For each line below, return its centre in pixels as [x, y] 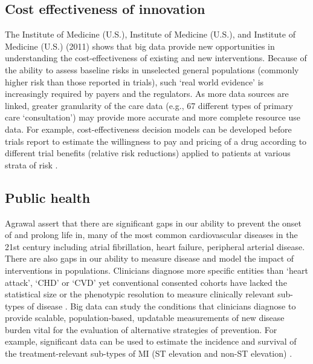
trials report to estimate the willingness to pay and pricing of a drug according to [156, 141]
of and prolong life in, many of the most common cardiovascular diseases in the [151, 235]
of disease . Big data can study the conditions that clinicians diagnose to [162, 306]
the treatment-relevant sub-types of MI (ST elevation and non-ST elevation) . [149, 353]
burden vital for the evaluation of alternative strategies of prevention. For [141, 329]
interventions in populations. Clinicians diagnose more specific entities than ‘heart [156, 270]
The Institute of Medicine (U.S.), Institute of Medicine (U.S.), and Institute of [150, 34]
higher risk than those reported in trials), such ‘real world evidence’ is [134, 81]
